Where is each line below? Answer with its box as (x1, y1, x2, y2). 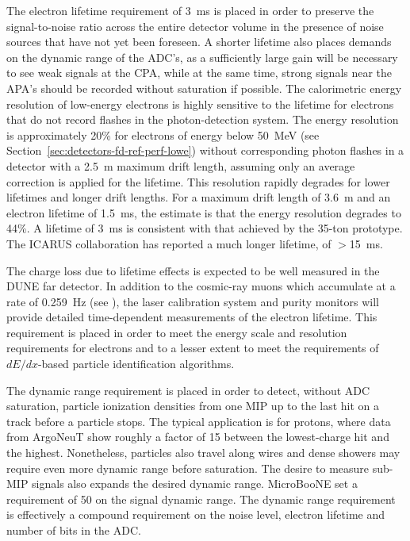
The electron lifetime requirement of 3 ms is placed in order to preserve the (6, 2, 374, 18)
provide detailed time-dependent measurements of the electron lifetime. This (6, 309, 377, 325)
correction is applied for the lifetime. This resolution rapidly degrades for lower (6, 173, 390, 190)
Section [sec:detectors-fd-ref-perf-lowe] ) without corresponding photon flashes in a (6, 142, 404, 159)
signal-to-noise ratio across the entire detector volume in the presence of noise (6, 17, 384, 34)
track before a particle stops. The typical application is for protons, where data (6, 412, 391, 429)
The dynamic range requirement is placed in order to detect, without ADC (6, 382, 370, 398)
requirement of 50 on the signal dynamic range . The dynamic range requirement (6, 490, 396, 507)
